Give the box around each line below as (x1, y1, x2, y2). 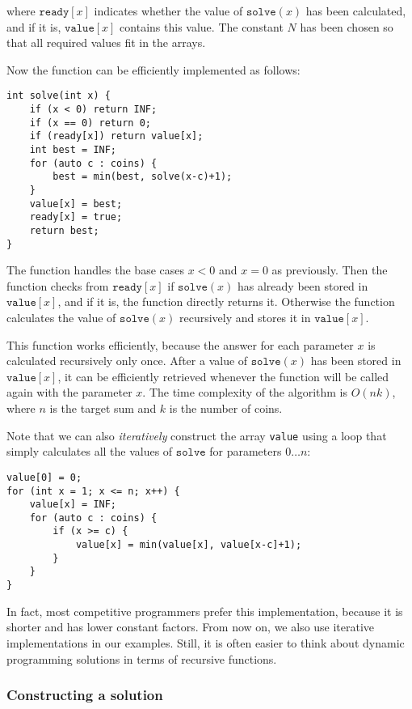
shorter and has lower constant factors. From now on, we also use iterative (6, 618, 375, 635)
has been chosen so (300, 18, 393, 35)
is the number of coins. (169, 400, 283, 416)
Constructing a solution (6, 685, 163, 705)
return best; (29, 224, 99, 236)
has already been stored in (237, 277, 368, 294)
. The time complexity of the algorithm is (142, 384, 347, 401)
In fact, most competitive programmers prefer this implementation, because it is (6, 602, 403, 619)
